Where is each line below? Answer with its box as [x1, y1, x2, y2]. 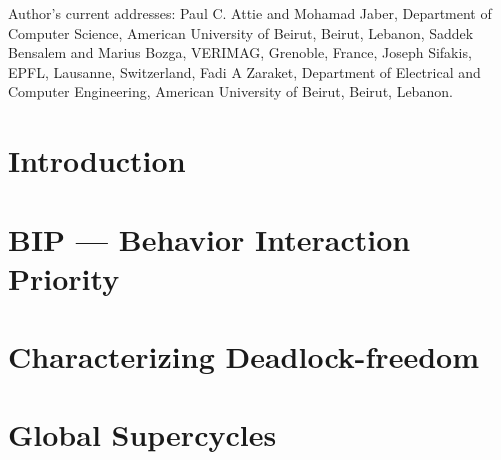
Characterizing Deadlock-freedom [8, 336, 479, 377]
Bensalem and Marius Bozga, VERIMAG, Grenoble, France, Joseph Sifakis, [8, 42, 472, 63]
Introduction [8, 140, 186, 181]
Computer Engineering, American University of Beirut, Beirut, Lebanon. [8, 81, 453, 102]
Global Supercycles [8, 414, 277, 455]
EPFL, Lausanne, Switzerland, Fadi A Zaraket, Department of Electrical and [8, 61, 481, 82]
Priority [8, 257, 120, 298]
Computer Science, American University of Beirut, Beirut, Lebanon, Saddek [8, 22, 474, 43]
